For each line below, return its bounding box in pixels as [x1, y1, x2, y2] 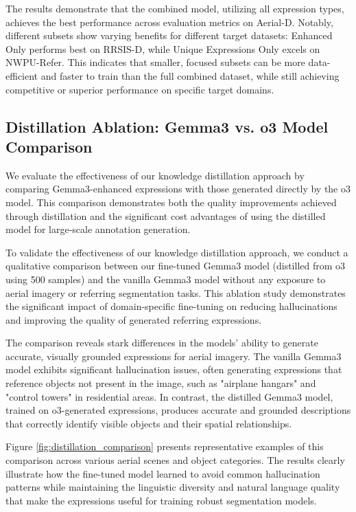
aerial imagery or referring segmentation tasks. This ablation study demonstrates [5, 285, 346, 300]
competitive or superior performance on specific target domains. [5, 82, 274, 96]
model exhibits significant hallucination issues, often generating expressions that [5, 362, 342, 377]
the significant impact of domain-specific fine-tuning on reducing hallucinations [5, 299, 337, 313]
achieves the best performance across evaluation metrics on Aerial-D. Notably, [5, 14, 333, 29]
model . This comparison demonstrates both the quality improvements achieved [5, 194, 337, 209]
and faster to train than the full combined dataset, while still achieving [40, 68, 340, 82]
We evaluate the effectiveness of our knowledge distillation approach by [5, 168, 305, 182]
